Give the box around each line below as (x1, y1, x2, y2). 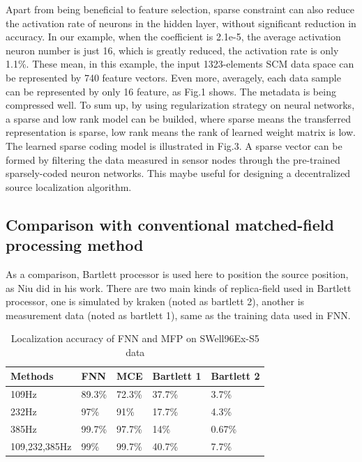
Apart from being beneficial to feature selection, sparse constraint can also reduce (6, 2, 354, 16)
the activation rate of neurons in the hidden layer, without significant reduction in (6, 15, 356, 30)
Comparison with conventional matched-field (6, 213, 334, 235)
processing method (6, 234, 144, 256)
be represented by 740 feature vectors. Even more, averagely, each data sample (6, 70, 341, 84)
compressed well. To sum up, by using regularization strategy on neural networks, (6, 98, 355, 112)
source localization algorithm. (6, 179, 132, 194)
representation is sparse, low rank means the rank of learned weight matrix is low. (6, 125, 356, 139)
